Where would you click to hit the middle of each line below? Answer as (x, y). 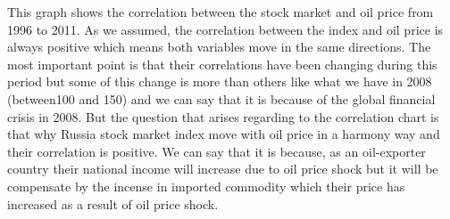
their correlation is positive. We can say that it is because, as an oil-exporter (217, 151)
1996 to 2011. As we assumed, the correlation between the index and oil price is (225, 29)
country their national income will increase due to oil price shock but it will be (223, 169)
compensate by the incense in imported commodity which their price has (206, 186)
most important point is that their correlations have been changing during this (222, 64)
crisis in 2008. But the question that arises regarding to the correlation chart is (223, 116)
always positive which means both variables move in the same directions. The (219, 47)
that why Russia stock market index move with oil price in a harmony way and (224, 134)
